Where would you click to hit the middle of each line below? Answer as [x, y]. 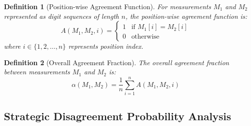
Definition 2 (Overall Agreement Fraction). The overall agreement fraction [117, 62]
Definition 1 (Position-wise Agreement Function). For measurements [108, 6]
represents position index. [106, 46]
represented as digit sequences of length [61, 16]
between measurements [37, 72]
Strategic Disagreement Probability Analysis [118, 116]
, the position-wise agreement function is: [186, 16]
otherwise [145, 37]
